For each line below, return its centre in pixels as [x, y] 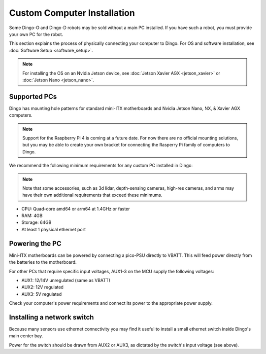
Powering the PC [35, 243]
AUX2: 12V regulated [43, 287]
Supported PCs [33, 96]
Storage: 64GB [36, 222]
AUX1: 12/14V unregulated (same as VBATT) [66, 280]
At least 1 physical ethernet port [54, 229]
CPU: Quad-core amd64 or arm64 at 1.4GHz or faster [76, 209]
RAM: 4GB [32, 216]
